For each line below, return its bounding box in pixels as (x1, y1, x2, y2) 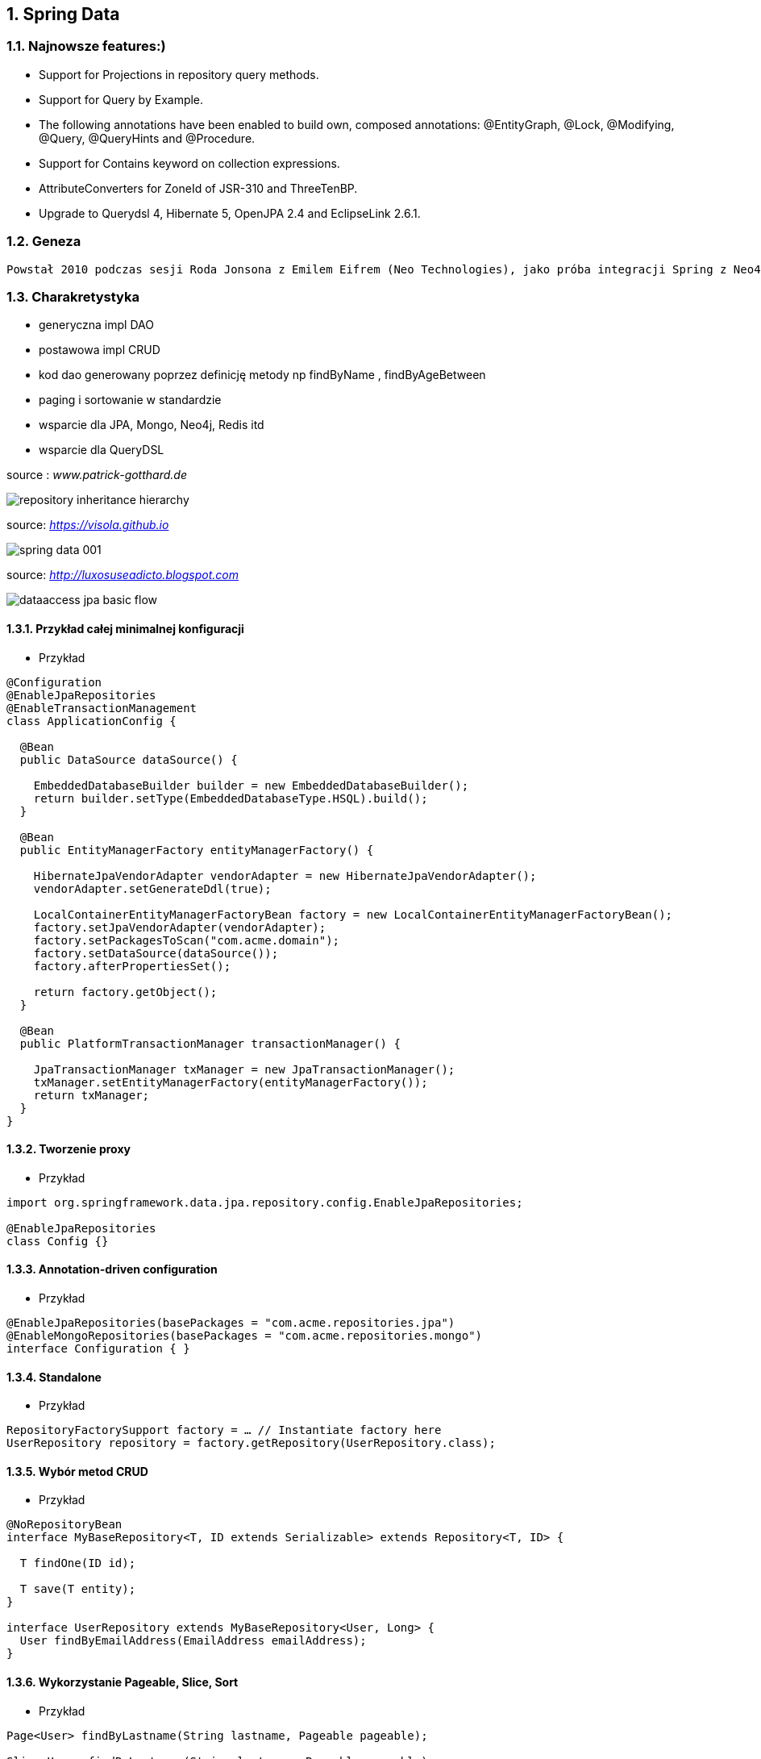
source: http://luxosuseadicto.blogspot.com (6, 568, 239, 582)
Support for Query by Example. (39, 92, 204, 106)
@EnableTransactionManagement (6, 701, 198, 715)
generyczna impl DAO (39, 318, 154, 332)
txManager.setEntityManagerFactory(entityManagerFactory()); (33, 1075, 428, 1089)
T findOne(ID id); (19, 1557, 136, 1570)
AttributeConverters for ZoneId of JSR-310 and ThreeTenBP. (39, 181, 358, 195)
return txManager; (33, 1088, 150, 1102)
